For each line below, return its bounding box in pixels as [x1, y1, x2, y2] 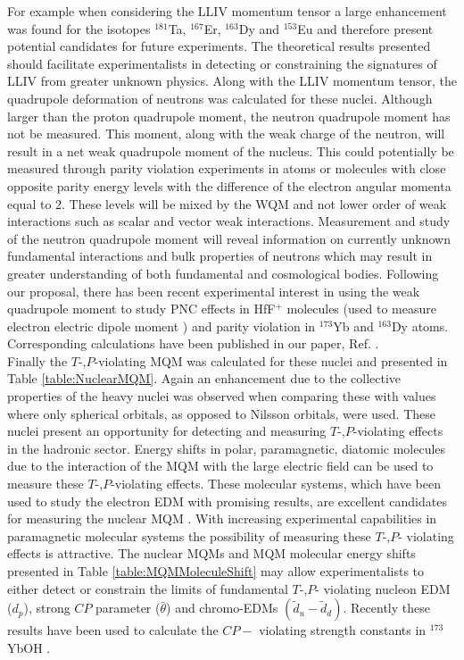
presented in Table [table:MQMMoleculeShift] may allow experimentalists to [7, 562, 425, 580]
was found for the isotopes [7, 19, 151, 38]
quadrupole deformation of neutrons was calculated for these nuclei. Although [7, 88, 433, 107]
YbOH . [7, 638, 51, 656]
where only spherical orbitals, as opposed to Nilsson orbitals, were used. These [7, 404, 435, 422]
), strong [23, 598, 70, 617]
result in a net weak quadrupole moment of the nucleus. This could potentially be [7, 141, 454, 160]
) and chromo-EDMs [166, 598, 278, 617]
